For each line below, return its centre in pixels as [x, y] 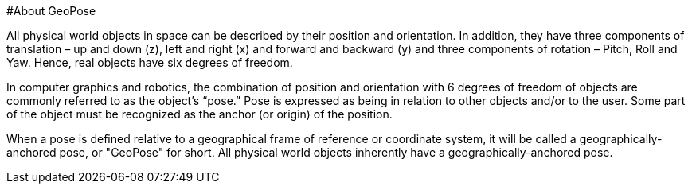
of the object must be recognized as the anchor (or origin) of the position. [199, 114]
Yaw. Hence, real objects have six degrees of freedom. [150, 62]
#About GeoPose [51, 11]
